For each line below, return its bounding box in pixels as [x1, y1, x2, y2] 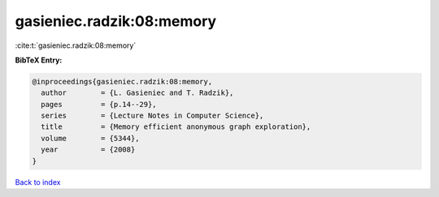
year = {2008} [41, 145, 136, 154]
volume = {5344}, [41, 134, 140, 143]
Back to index [15, 177, 61, 186]
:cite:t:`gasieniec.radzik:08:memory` [15, 41, 137, 50]
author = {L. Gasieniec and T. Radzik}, [41, 88, 234, 97]
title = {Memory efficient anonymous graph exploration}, [41, 122, 311, 131]
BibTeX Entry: [15, 55, 63, 65]
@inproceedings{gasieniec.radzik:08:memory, [32, 77, 213, 86]
